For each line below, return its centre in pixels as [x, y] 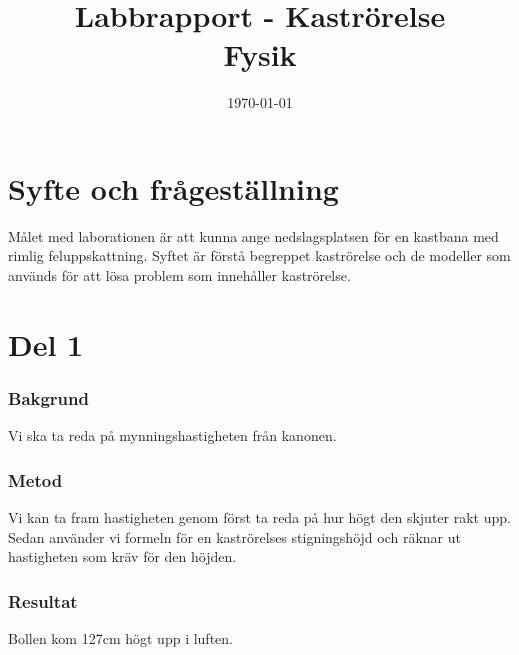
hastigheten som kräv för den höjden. [122, 556]
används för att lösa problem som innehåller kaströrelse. [179, 275]
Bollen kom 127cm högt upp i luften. [120, 638]
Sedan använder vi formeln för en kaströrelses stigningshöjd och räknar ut [234, 536]
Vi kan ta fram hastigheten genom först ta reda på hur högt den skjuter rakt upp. [259, 517]
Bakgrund [48, 397]
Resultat [43, 600]
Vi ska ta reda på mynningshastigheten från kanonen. [172, 435]
